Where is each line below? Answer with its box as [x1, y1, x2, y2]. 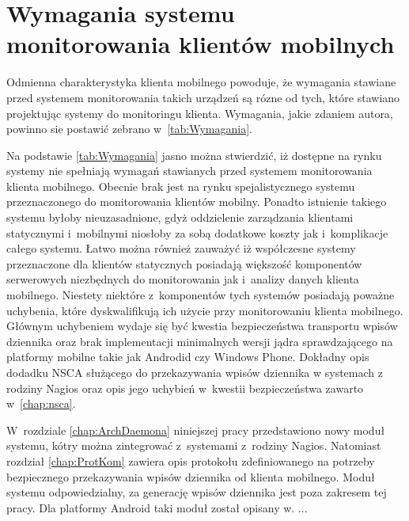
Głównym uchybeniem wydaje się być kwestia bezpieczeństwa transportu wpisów [6, 318, 398, 334]
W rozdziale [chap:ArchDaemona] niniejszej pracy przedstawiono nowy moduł [6, 421, 385, 438]
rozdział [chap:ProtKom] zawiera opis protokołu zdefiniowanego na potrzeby [6, 452, 375, 469]
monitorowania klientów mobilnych [6, 28, 395, 60]
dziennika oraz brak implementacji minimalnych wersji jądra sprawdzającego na [6, 333, 393, 349]
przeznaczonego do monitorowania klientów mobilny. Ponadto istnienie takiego [6, 193, 387, 210]
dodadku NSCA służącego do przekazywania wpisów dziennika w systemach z [6, 364, 383, 380]
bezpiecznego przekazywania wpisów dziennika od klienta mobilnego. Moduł [6, 468, 375, 485]
